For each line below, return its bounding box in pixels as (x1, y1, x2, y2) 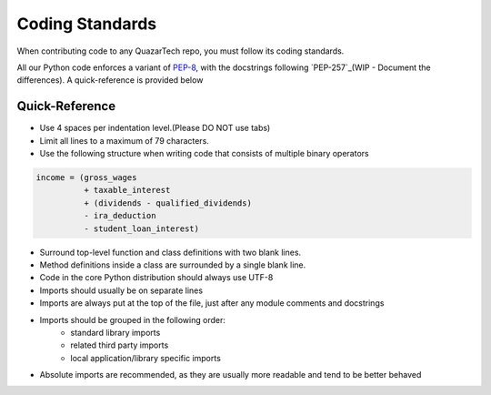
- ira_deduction (83, 210, 156, 221)
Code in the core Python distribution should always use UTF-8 (39, 272, 274, 283)
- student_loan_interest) (83, 223, 200, 234)
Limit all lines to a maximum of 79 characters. (39, 135, 209, 146)
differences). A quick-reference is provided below (16, 75, 204, 86)
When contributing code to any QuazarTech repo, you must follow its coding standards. (16, 46, 345, 56)
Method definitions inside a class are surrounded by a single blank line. (39, 259, 306, 270)
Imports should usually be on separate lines (39, 285, 204, 296)
